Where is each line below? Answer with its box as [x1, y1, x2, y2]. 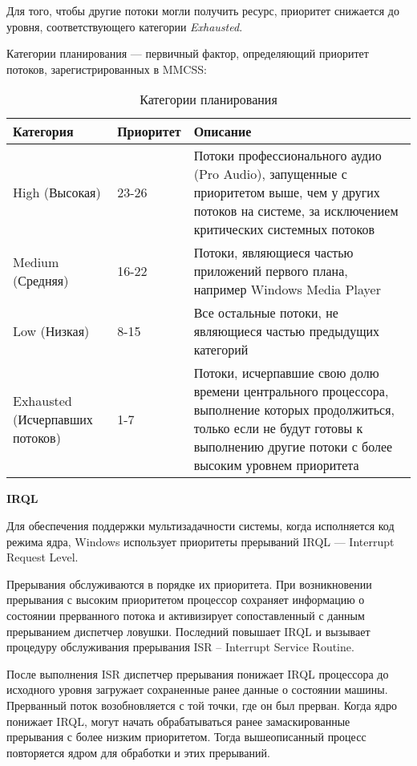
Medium [13, 252, 59, 271]
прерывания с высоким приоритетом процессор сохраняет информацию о [6, 591, 365, 608]
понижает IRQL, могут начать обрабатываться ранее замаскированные [6, 712, 350, 729]
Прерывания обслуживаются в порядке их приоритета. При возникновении [6, 575, 372, 592]
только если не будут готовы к [193, 419, 363, 438]
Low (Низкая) [13, 322, 90, 341]
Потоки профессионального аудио [193, 146, 382, 165]
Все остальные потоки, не [193, 303, 338, 322]
